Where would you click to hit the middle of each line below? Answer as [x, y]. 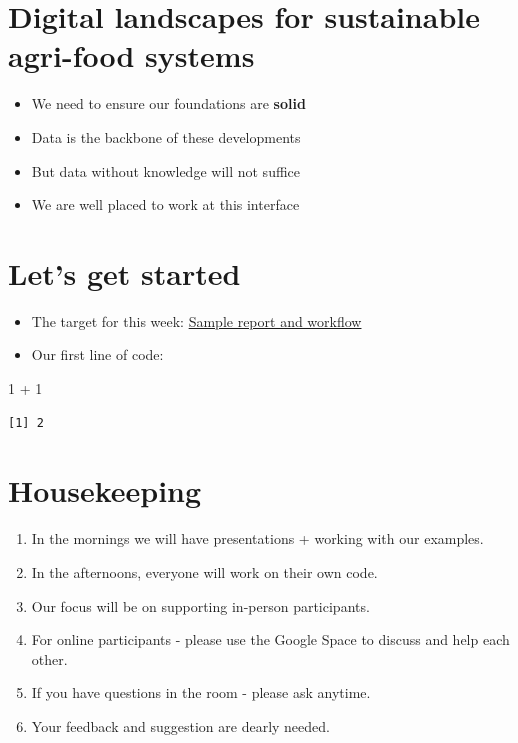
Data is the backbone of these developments [166, 136]
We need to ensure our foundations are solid [168, 103]
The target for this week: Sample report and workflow [196, 320]
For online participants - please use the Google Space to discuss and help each [270, 639]
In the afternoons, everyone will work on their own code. [204, 571]
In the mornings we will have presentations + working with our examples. [257, 538]
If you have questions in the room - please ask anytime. [201, 692]
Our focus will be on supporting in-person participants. [200, 605]
